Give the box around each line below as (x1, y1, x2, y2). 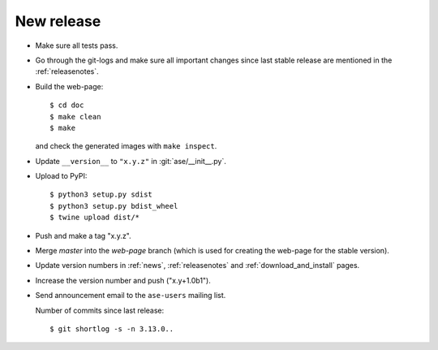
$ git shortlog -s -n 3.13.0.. (49, 324, 174, 333)
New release (15, 12, 101, 30)
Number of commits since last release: (35, 305, 165, 315)
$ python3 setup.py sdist (49, 190, 153, 199)
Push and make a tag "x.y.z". (35, 231, 131, 240)
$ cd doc (49, 101, 84, 110)
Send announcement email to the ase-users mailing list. (35, 291, 226, 300)
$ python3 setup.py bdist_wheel (49, 201, 178, 210)
